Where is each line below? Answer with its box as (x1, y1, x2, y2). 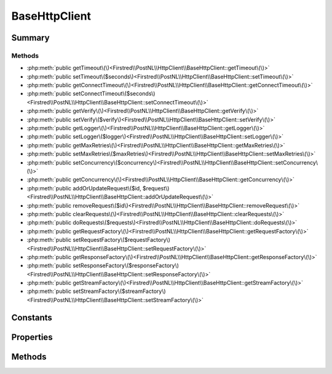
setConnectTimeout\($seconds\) (73, 90, 156, 98)
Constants (11, 312, 52, 322)
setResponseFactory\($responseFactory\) (73, 262, 180, 270)
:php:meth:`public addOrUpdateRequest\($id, (26, 184, 141, 192)
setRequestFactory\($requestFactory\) (73, 236, 170, 244)
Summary (11, 33, 50, 43)
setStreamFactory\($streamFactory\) (73, 287, 166, 295)
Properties (11, 332, 53, 342)
